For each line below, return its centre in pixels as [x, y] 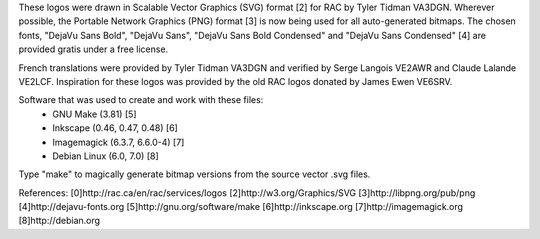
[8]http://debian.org [59, 221]
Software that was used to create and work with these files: [141, 100]
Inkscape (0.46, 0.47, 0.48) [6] [115, 128]
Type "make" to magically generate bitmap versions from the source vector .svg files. [194, 174]
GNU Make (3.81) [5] [94, 114]
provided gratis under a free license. [93, 49]
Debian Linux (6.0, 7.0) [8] [105, 156]
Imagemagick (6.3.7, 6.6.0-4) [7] [118, 142]
